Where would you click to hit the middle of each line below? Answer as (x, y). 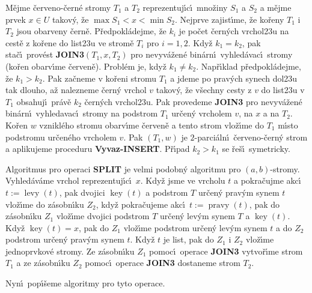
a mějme (276, 7)
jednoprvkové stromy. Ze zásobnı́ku (70, 251)
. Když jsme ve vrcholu (183, 180)
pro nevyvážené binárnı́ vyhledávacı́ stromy (212, 54)
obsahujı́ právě (44, 101)
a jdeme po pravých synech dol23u (234, 78)
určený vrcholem (202, 113)
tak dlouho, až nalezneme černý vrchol (76, 90)
